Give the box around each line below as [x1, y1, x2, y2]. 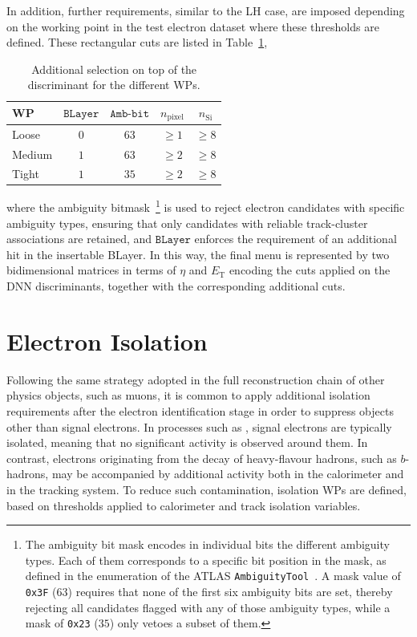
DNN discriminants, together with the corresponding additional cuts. [6, 278, 346, 294]
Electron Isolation [6, 324, 208, 357]
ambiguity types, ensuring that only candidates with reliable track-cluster [6, 214, 368, 231]
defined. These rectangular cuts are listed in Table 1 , [6, 34, 268, 51]
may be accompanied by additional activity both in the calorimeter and [51, 465, 404, 482]
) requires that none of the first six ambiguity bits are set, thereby [67, 582, 393, 599]
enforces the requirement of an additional [194, 230, 397, 247]
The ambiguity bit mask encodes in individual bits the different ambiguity [25, 536, 390, 553]
